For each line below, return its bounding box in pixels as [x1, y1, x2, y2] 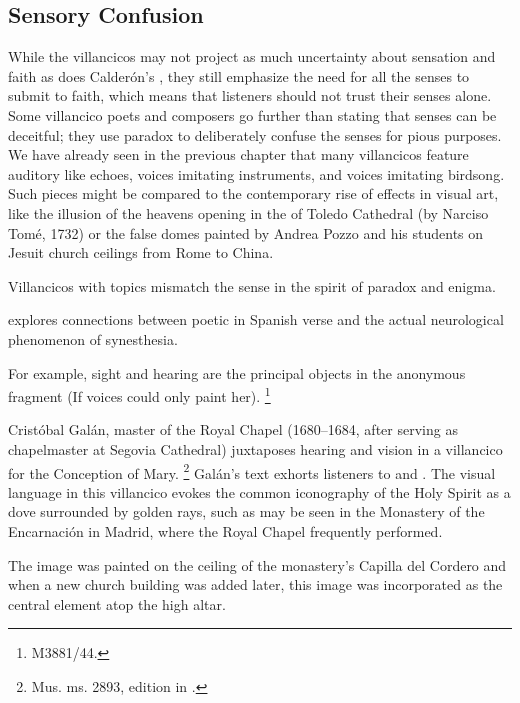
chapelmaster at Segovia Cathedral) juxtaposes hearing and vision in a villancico [8, 438, 503, 459]
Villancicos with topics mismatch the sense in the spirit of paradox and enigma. [8, 275, 496, 296]
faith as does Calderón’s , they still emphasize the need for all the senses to [8, 65, 470, 86]
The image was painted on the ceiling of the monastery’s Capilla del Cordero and [8, 554, 507, 575]
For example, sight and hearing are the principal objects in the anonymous [8, 362, 466, 383]
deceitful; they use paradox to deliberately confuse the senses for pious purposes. [8, 124, 502, 145]
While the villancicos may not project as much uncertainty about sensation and [8, 46, 496, 67]
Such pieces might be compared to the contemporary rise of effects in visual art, [8, 183, 499, 204]
